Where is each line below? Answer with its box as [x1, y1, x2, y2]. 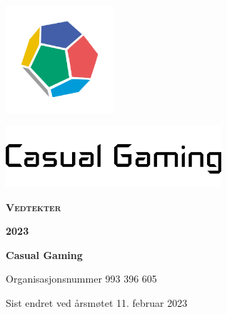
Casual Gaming [6, 247, 83, 262]
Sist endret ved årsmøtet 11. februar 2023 [6, 295, 188, 310]
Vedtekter [6, 199, 61, 214]
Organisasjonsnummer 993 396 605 [6, 271, 157, 286]
